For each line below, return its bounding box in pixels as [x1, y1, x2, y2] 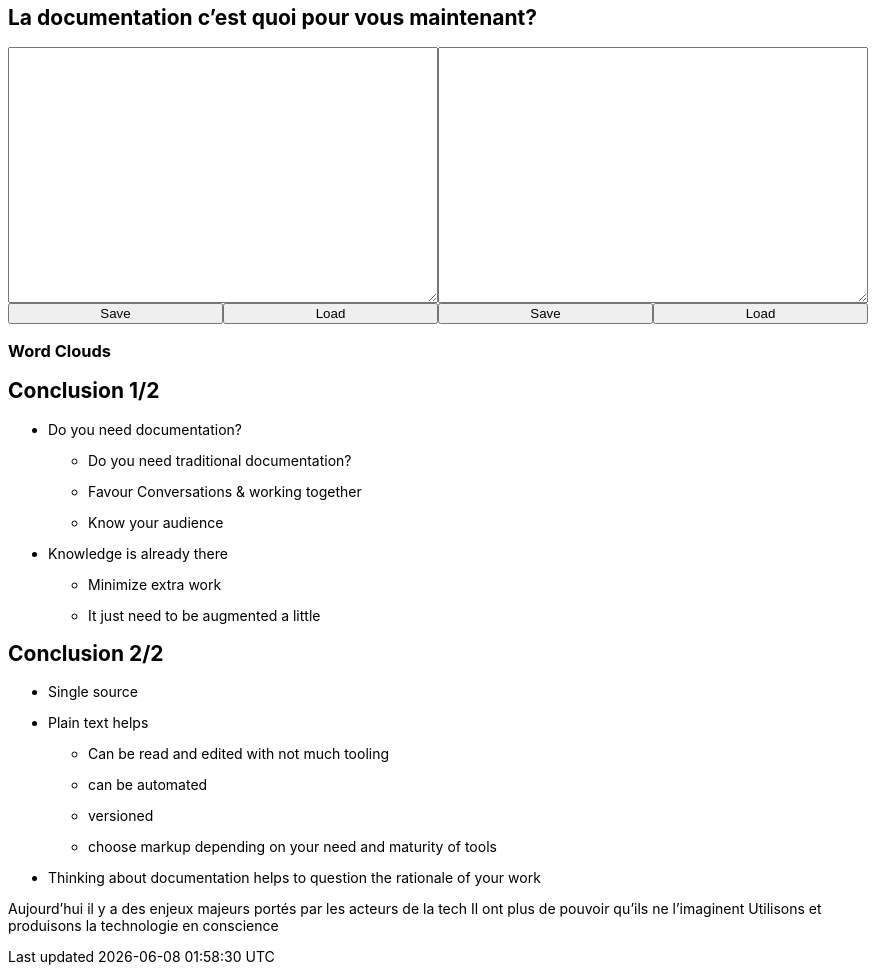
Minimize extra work [88, 575, 222, 593]
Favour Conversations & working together [88, 482, 362, 500]
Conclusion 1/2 [8, 378, 160, 404]
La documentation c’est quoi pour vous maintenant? [8, 5, 538, 30]
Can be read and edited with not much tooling [88, 745, 390, 763]
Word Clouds [8, 340, 111, 361]
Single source [48, 683, 138, 701]
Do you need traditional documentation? [88, 451, 352, 469]
